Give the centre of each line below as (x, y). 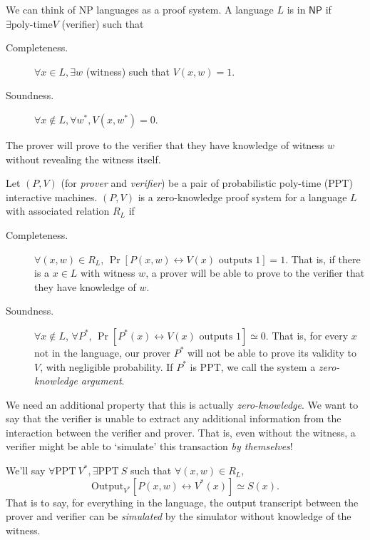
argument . (103, 381)
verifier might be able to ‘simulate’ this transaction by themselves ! (149, 446)
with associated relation (58, 211)
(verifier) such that (103, 23)
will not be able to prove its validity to (272, 352)
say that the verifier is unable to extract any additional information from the (174, 418)
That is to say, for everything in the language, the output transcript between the (182, 502)
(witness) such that (128, 71)
